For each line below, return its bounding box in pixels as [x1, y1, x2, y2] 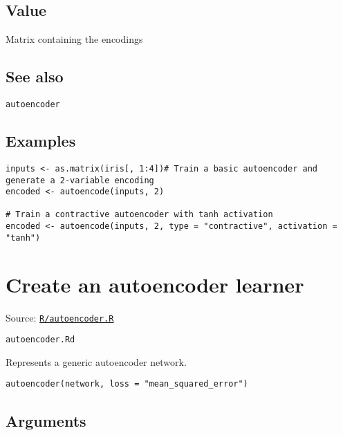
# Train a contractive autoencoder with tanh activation [6, 210, 273, 220]
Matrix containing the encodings [6, 32, 143, 46]
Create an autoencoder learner [6, 270, 304, 298]
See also [6, 66, 64, 87]
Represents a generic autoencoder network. [6, 354, 187, 369]
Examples [6, 130, 76, 151]
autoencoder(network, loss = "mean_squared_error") [6, 379, 248, 389]
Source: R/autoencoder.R [6, 310, 114, 324]
